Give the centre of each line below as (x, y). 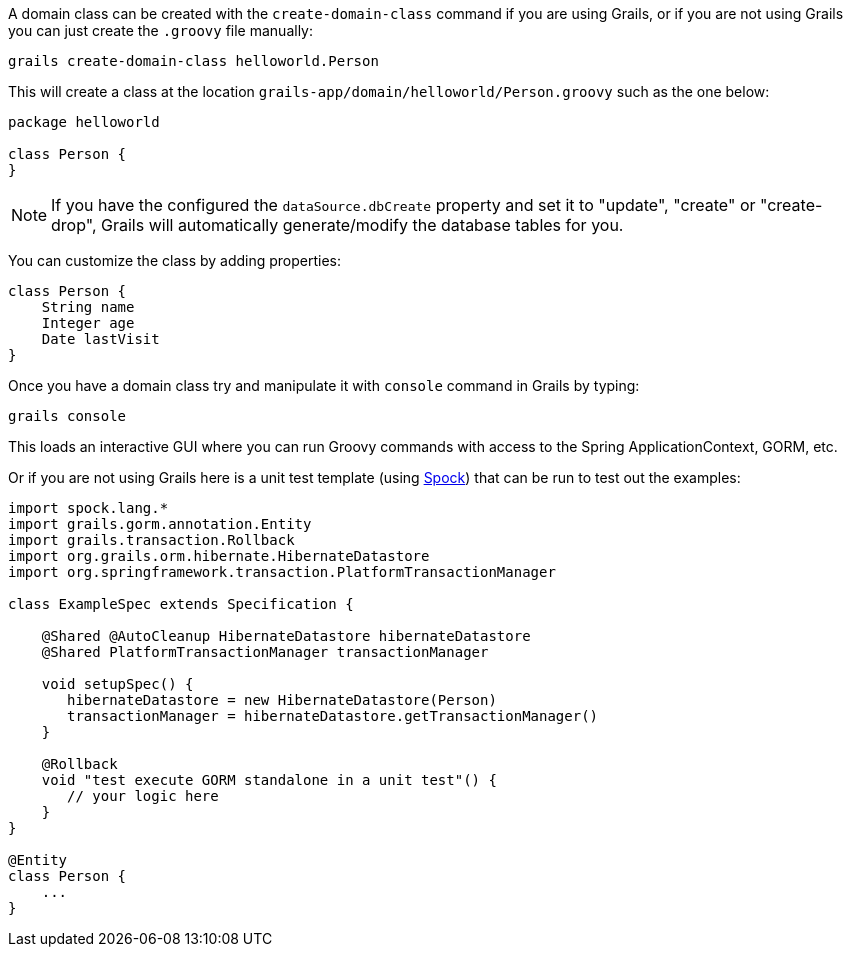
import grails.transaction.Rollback (151, 540)
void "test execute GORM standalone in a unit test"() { (269, 780)
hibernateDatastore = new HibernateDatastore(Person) (282, 700)
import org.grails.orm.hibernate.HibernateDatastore (219, 556)
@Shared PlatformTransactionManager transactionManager (265, 652)
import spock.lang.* (88, 508)
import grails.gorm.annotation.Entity (160, 524)
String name (88, 307)
